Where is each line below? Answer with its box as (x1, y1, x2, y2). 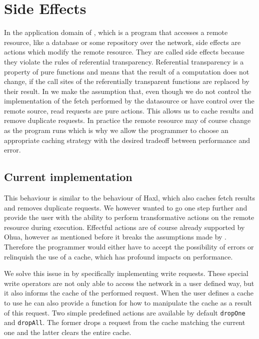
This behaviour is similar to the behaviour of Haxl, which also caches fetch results (4, 192, 255, 203)
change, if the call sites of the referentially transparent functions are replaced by (4, 76, 249, 86)
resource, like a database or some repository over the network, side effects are (4, 36, 241, 47)
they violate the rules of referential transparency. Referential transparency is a (4, 56, 244, 66)
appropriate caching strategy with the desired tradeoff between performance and (4, 134, 250, 145)
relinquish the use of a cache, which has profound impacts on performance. (4, 251, 233, 261)
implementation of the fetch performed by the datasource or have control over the (4, 95, 254, 106)
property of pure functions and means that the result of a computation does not (4, 66, 249, 76)
